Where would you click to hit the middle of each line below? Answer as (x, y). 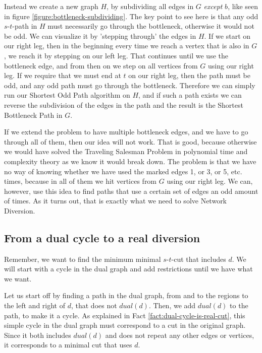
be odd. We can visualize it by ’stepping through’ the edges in (100, 36)
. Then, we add (172, 305)
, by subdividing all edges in (150, 6)
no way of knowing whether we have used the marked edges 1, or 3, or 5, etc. (123, 171)
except (213, 6)
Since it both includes (38, 335)
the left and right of (35, 305)
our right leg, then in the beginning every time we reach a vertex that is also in (127, 46)
